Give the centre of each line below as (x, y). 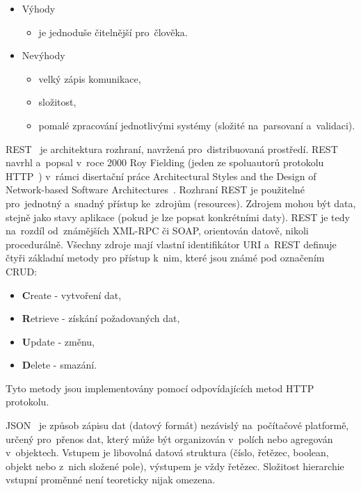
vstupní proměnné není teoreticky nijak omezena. (111, 480)
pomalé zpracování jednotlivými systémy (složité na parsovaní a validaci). (197, 125)
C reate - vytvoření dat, (72, 295)
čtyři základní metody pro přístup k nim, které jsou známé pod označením (165, 258)
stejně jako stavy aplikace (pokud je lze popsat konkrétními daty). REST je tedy (178, 217)
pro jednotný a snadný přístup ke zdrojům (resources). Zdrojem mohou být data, (181, 203)
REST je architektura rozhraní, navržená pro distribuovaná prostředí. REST (172, 148)
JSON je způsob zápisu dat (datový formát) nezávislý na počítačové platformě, (177, 425)
